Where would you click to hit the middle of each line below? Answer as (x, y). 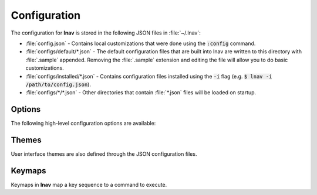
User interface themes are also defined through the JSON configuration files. (104, 154)
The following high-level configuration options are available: (83, 124)
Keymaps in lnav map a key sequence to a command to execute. (89, 185)
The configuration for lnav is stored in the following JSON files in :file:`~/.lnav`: (106, 33)
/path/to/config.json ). (58, 84)
